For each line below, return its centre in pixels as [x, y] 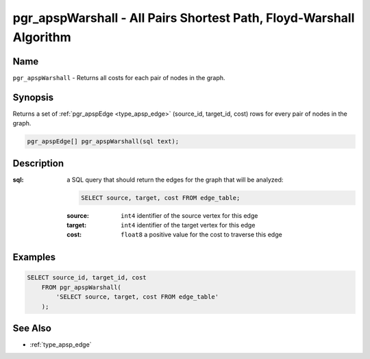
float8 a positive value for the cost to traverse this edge [201, 235]
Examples [34, 257]
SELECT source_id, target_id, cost [87, 278]
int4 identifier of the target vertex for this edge [188, 225]
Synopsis [33, 97]
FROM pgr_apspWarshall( [81, 287]
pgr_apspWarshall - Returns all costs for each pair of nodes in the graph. [119, 77]
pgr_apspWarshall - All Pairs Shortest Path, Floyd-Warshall [184, 18]
